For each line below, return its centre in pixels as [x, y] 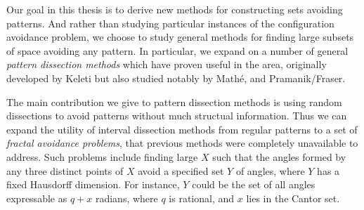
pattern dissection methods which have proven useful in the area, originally [167, 64]
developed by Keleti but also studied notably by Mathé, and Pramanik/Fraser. [176, 78]
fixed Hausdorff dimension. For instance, [93, 184]
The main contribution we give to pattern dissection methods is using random [174, 101]
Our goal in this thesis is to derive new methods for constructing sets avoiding [175, 9]
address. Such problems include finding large [102, 156]
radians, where [126, 198]
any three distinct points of [65, 170]
